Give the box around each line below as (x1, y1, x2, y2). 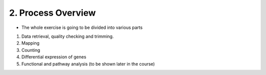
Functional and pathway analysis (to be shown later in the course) (21, 61, 155, 67)
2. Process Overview (9, 7, 96, 18)
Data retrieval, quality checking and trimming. (21, 33, 114, 39)
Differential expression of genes (21, 54, 86, 60)
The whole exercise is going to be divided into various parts (21, 25, 143, 30)
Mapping (21, 40, 39, 46)
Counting (21, 47, 40, 53)
